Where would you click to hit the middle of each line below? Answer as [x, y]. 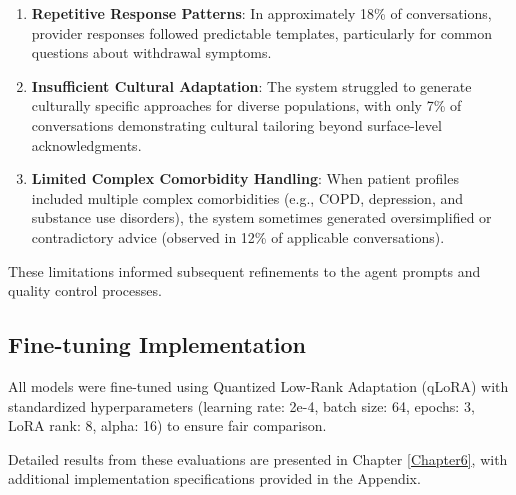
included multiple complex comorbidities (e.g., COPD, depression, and [247, 197]
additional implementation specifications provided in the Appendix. [214, 478]
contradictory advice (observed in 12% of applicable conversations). [238, 236]
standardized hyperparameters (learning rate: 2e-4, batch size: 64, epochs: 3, [241, 405]
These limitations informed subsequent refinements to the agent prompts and [244, 270]
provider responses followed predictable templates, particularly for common [262, 32]
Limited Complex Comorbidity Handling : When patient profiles [245, 178]
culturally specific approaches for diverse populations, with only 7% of [246, 105]
